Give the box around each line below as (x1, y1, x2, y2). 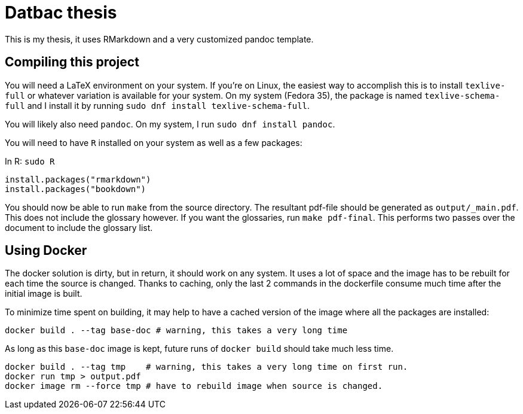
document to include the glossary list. (5, 222, 153, 233)
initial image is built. (5, 288, 82, 299)
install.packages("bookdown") (5, 184, 146, 194)
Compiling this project (5, 54, 139, 70)
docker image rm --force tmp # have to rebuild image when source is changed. (5, 381, 383, 391)
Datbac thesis (5, 2, 117, 23)
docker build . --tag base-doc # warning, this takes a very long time (5, 325, 348, 336)
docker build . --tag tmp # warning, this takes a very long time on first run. (5, 362, 408, 372)
